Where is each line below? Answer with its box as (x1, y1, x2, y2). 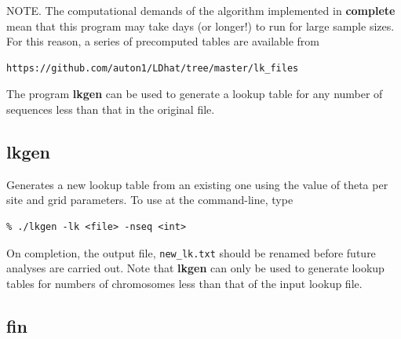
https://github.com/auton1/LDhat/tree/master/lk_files (6, 62, 299, 74)
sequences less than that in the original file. (6, 100, 215, 117)
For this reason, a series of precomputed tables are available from (6, 33, 320, 49)
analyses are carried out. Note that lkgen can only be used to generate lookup (6, 260, 385, 276)
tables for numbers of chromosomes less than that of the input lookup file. (6, 275, 363, 291)
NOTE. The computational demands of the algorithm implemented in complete (6, 2, 396, 18)
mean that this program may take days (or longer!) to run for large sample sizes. (6, 17, 395, 34)
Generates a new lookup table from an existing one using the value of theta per (6, 176, 388, 192)
